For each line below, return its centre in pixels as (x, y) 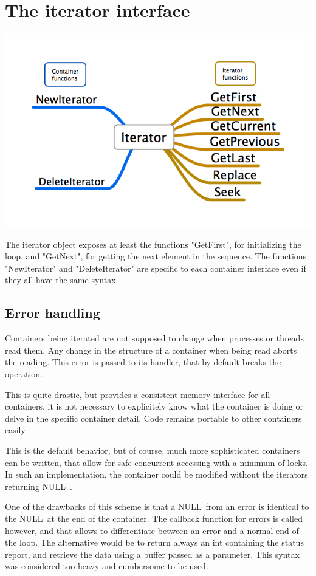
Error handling (53, 313)
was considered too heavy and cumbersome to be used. (107, 566)
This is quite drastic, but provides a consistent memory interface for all (138, 394)
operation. (24, 374)
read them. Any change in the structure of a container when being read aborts (151, 350)
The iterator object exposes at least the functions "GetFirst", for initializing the (153, 244)
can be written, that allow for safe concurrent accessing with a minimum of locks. (156, 462)
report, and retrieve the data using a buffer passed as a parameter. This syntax (152, 554)
